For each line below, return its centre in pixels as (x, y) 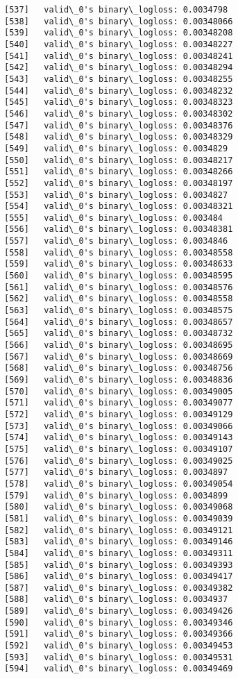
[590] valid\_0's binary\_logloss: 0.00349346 (119, 622)
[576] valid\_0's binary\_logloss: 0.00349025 (119, 461)
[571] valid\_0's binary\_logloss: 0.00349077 (119, 403)
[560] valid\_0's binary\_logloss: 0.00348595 (119, 276)
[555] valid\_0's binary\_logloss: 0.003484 (113, 218)
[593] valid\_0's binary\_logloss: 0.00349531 (119, 657)
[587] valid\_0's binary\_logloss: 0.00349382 (119, 588)
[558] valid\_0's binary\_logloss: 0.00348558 (119, 252)
